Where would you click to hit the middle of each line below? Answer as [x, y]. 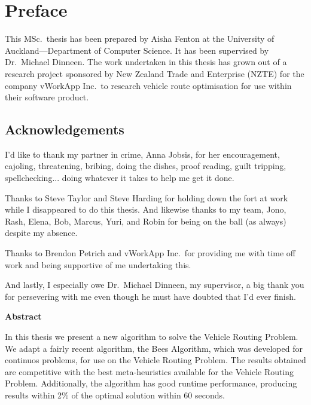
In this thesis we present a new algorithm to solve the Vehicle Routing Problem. [152, 337]
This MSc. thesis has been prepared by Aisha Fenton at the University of [140, 39]
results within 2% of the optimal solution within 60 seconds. [115, 395]
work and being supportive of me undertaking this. [98, 264]
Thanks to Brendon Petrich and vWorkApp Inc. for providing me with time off [150, 253]
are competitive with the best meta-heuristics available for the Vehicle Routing [150, 371]
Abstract [23, 316]
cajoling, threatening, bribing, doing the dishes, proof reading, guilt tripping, [146, 166]
